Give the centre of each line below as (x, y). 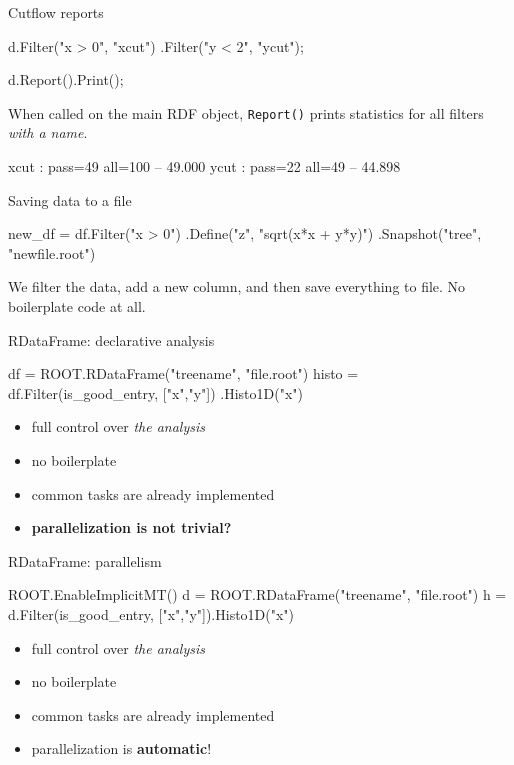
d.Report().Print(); (66, 79)
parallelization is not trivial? (131, 527)
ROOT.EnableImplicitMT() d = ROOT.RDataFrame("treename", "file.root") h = (257, 594)
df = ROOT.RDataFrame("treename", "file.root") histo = (183, 373)
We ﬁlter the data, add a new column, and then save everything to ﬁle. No (237, 286)
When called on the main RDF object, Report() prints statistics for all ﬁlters (246, 112)
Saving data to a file (70, 199)
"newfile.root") (52, 252)
